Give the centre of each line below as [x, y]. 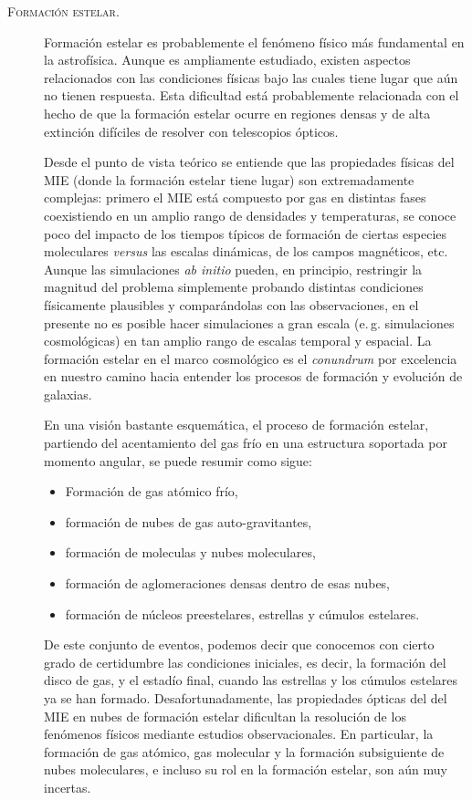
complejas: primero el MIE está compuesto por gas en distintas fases [235, 197]
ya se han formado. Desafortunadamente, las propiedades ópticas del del [246, 698]
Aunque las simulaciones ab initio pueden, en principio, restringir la [233, 269]
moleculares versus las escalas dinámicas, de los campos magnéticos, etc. [246, 251]
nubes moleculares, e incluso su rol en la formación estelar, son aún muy [246, 769]
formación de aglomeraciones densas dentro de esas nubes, [228, 583]
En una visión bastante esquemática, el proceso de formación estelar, [236, 425]
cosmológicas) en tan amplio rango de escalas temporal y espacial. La [238, 341]
